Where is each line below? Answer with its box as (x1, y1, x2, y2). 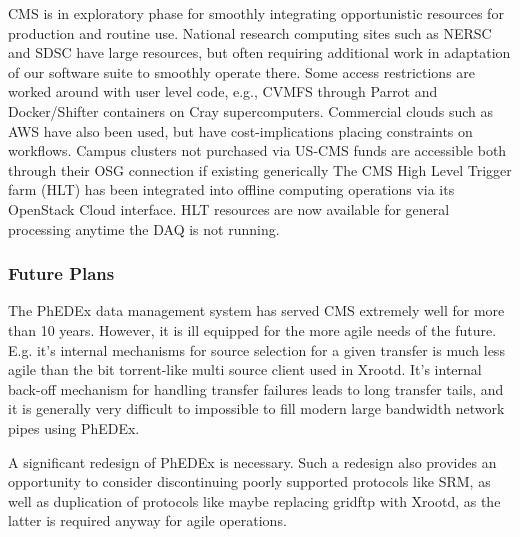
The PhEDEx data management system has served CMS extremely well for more (8, 300, 505, 321)
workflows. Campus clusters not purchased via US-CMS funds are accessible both (8, 140, 507, 161)
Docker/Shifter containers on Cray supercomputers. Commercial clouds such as (8, 100, 494, 121)
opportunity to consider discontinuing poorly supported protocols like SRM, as (8, 471, 491, 492)
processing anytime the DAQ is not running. (8, 218, 280, 239)
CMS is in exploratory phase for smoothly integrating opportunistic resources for (8, 3, 504, 23)
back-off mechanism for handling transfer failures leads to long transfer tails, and (8, 378, 504, 399)
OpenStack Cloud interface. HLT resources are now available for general (8, 198, 450, 219)
